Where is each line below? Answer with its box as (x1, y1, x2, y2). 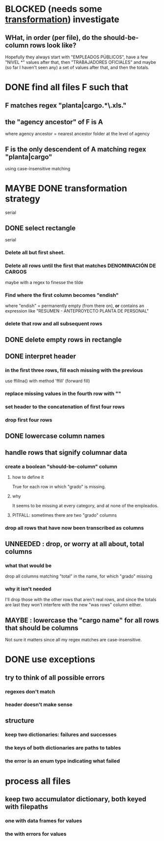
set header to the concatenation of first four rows (5, 403, 125, 410)
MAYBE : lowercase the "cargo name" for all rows (5, 616, 159, 624)
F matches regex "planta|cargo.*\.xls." (5, 101, 127, 109)
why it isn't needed (5, 585, 51, 592)
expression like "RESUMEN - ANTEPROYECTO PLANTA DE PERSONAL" (5, 308, 149, 314)
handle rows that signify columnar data (5, 448, 127, 457)
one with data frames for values (5, 817, 82, 824)
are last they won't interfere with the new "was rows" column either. (5, 602, 142, 608)
